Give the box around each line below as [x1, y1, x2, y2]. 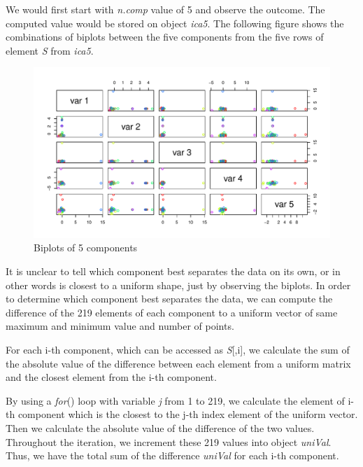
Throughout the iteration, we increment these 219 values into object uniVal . [6, 434, 332, 449]
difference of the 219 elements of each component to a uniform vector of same [6, 305, 338, 319]
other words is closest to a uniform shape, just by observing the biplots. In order [6, 277, 351, 292]
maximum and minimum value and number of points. [6, 319, 234, 333]
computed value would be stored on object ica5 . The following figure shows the [6, 15, 344, 30]
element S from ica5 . [6, 43, 94, 57]
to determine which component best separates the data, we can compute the [6, 291, 333, 306]
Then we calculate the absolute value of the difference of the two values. [6, 420, 315, 435]
